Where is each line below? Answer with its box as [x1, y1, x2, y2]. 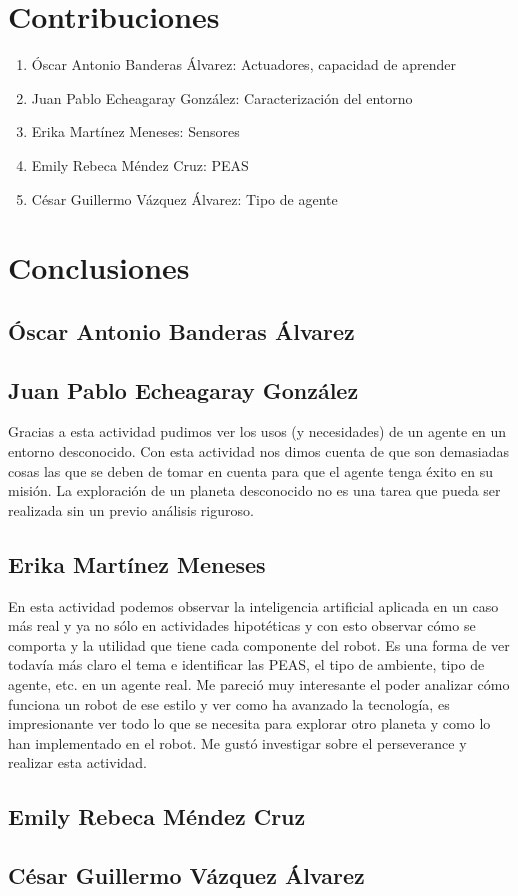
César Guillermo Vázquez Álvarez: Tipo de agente [31, 188, 338, 209]
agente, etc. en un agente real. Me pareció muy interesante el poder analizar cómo [8, 674, 510, 694]
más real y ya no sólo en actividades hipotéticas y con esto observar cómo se [8, 615, 476, 636]
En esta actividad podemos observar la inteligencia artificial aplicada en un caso [8, 595, 499, 616]
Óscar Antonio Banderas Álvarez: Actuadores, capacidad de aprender [31, 54, 456, 75]
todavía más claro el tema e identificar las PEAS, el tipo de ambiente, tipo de [8, 654, 485, 675]
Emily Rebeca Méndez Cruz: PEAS [31, 154, 249, 175]
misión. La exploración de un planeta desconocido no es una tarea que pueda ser [8, 480, 501, 501]
